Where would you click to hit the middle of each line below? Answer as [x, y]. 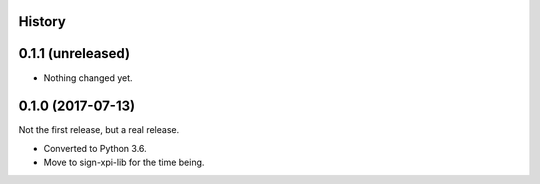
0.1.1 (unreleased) [74, 53]
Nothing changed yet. [88, 77]
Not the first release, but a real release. [99, 130]
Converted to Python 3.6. [95, 148]
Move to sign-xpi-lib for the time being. [124, 162]
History [42, 21]
